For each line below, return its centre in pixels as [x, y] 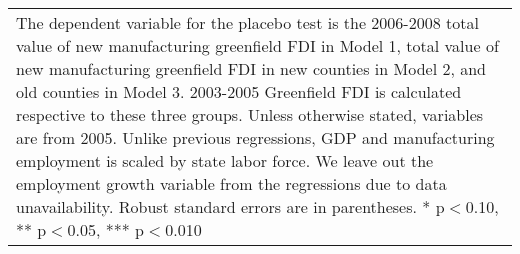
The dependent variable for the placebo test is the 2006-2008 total [247, 22]
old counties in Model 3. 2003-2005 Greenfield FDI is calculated [239, 91]
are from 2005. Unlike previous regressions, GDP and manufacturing [255, 137]
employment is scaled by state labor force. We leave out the [225, 160]
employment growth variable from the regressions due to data [231, 183]
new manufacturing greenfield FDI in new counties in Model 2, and [251, 68]
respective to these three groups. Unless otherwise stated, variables [250, 114]
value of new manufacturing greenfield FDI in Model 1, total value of [257, 45]
